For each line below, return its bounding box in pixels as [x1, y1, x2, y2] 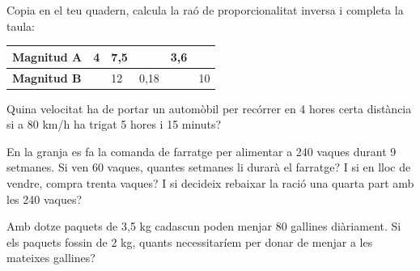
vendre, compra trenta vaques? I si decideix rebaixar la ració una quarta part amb [6, 175, 414, 191]
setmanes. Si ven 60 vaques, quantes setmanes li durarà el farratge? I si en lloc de [6, 159, 411, 176]
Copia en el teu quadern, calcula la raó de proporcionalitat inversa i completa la [6, 2, 404, 18]
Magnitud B [12, 69, 82, 86]
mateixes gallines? [6, 249, 95, 266]
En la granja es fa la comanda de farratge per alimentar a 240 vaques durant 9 [6, 142, 397, 159]
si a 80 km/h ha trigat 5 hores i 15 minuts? [6, 116, 222, 133]
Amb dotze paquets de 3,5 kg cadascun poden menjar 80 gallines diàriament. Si [6, 218, 401, 235]
